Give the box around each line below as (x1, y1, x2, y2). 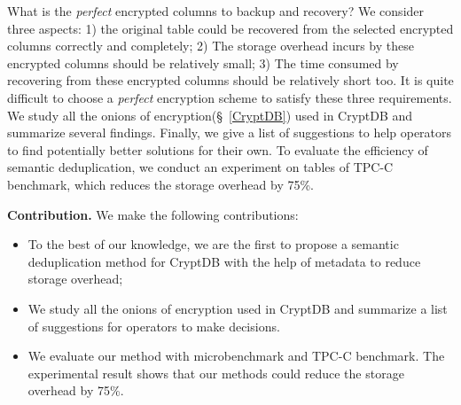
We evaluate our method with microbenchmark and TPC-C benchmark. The (27, 347, 445, 365)
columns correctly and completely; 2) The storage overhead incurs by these (7, 36, 414, 55)
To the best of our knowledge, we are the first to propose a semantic (27, 235, 399, 253)
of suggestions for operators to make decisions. (27, 316, 280, 335)
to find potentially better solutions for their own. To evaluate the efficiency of (7, 140, 428, 159)
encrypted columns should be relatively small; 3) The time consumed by (7, 53, 399, 72)
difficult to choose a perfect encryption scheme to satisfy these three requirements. (7, 88, 452, 106)
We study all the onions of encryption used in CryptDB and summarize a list (27, 299, 448, 317)
